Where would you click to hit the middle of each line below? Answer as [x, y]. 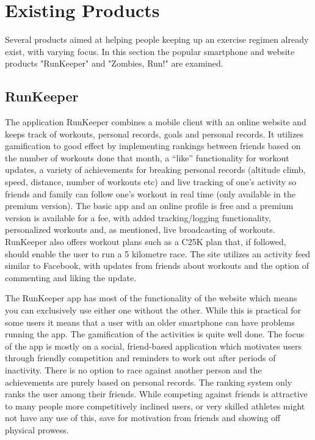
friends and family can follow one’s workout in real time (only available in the [150, 193]
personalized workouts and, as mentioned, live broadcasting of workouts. [140, 229]
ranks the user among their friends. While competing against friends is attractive [156, 394]
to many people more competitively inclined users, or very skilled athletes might [155, 405]
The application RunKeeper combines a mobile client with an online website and [156, 122]
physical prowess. [37, 429]
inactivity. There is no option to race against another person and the [133, 369]
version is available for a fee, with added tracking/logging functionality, [138, 217]
